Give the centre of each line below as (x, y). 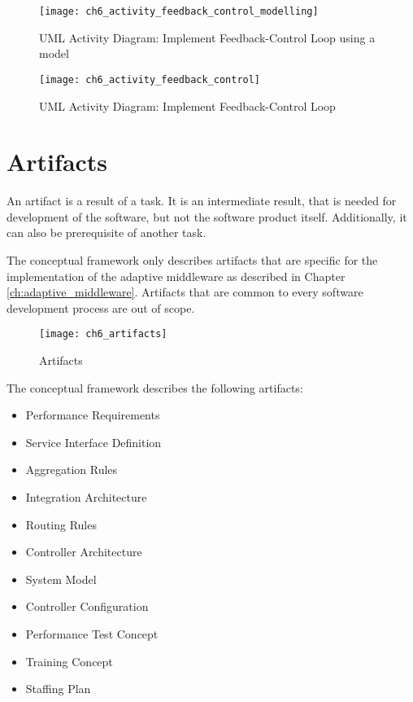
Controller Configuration (87, 606)
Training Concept (69, 661)
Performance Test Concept (92, 633)
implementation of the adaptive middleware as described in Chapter (176, 276)
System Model (61, 579)
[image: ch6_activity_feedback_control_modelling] (179, 11)
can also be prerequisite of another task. (107, 233)
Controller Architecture (84, 552)
